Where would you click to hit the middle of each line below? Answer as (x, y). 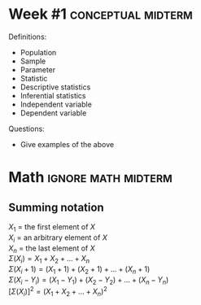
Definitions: (28, 37)
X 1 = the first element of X (52, 227)
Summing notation (56, 207)
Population (38, 52)
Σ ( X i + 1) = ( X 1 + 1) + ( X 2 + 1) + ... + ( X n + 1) (79, 270)
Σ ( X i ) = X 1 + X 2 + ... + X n (49, 259)
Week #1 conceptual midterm (100, 14)
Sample (33, 61)
